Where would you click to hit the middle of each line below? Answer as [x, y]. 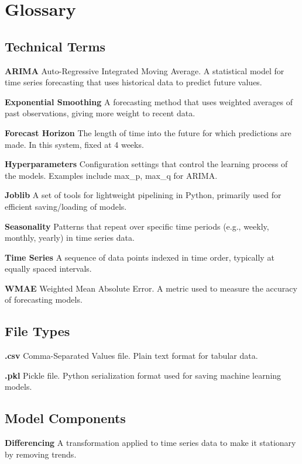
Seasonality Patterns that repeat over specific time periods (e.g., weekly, [137, 226]
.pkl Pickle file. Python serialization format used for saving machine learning [143, 375]
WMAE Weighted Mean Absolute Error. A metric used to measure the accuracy [151, 288]
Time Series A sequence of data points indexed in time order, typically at [140, 257]
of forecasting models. [44, 299]
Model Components [65, 418]
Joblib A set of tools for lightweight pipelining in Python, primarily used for [143, 195]
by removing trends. [41, 454]
